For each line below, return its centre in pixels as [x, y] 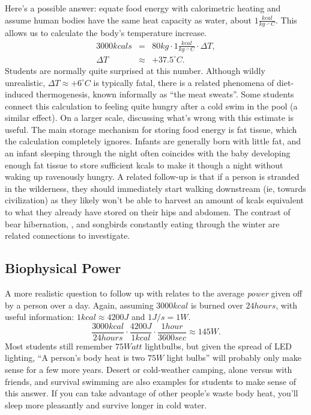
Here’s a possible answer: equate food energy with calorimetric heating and [143, 8]
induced [19, 94]
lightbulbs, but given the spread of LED [218, 346]
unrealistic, [25, 82]
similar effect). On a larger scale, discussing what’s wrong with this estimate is [149, 118]
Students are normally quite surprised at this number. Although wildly [135, 70]
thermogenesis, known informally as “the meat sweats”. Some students [165, 94]
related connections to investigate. [68, 235]
